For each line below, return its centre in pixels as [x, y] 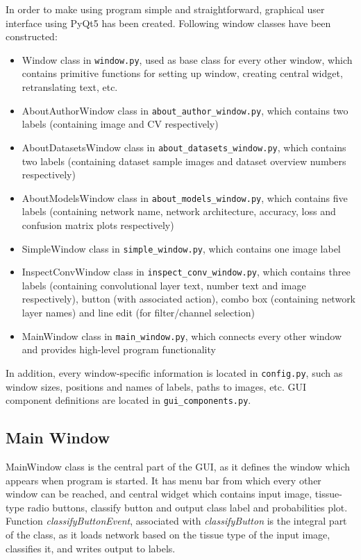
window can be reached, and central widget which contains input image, [159, 494]
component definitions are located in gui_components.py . [128, 400]
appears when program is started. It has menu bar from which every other [163, 480]
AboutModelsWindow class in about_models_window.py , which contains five [185, 197]
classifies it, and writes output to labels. [91, 548]
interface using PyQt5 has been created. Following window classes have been [168, 23]
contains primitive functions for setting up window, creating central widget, [182, 73]
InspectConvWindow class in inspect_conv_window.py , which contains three [186, 272]
